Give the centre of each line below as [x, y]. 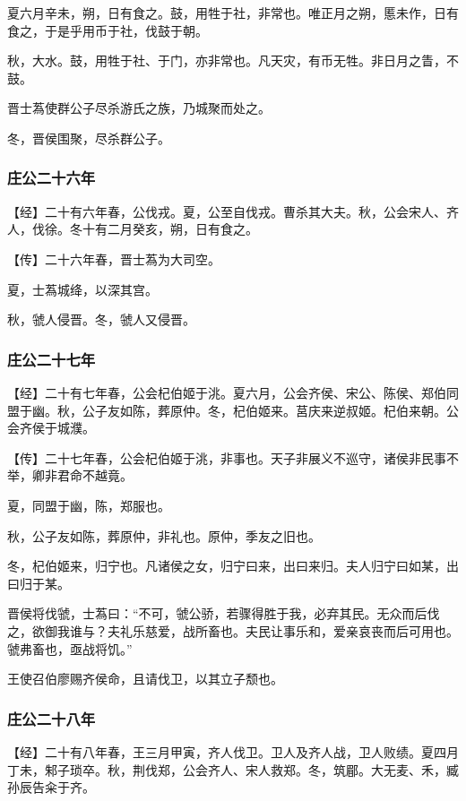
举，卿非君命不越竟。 [70, 475]
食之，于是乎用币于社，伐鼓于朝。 [108, 30]
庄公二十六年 [52, 178]
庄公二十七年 [52, 359]
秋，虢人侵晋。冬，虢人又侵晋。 [101, 319]
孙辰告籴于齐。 [51, 787]
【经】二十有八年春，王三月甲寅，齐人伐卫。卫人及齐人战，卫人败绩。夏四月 [233, 751]
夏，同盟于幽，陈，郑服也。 [89, 505]
